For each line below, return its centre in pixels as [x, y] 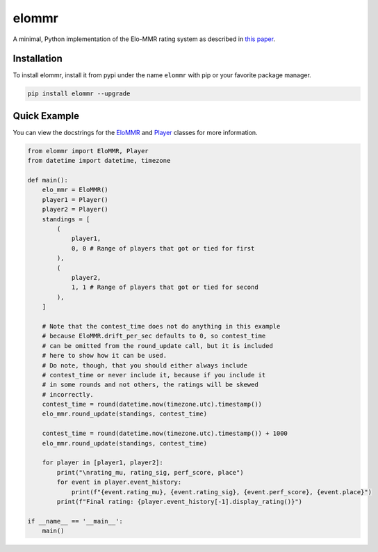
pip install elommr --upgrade [79, 94]
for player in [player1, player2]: [102, 463]
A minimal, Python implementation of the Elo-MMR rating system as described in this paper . [144, 39]
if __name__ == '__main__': [75, 521]
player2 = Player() [75, 210]
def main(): [48, 180]
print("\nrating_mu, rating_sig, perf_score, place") [150, 472]
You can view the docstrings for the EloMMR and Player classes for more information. [135, 132]
